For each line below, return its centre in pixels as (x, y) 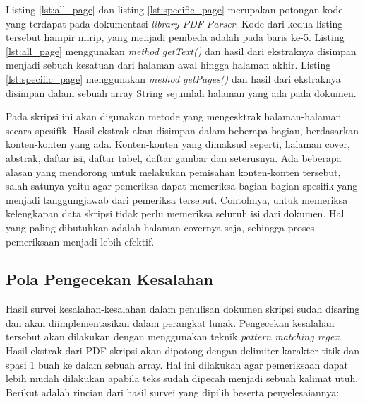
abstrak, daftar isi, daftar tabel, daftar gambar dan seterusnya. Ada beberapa (174, 157)
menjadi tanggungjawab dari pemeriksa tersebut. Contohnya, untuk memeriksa (177, 199)
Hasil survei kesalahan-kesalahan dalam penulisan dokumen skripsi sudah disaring (183, 309)
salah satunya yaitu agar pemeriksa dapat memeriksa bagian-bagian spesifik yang (182, 186)
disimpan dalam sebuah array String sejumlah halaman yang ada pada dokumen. (181, 92)
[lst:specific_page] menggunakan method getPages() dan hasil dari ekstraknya (173, 78)
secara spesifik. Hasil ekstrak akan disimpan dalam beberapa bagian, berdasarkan (182, 130)
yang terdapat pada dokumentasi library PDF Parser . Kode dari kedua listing (174, 23)
